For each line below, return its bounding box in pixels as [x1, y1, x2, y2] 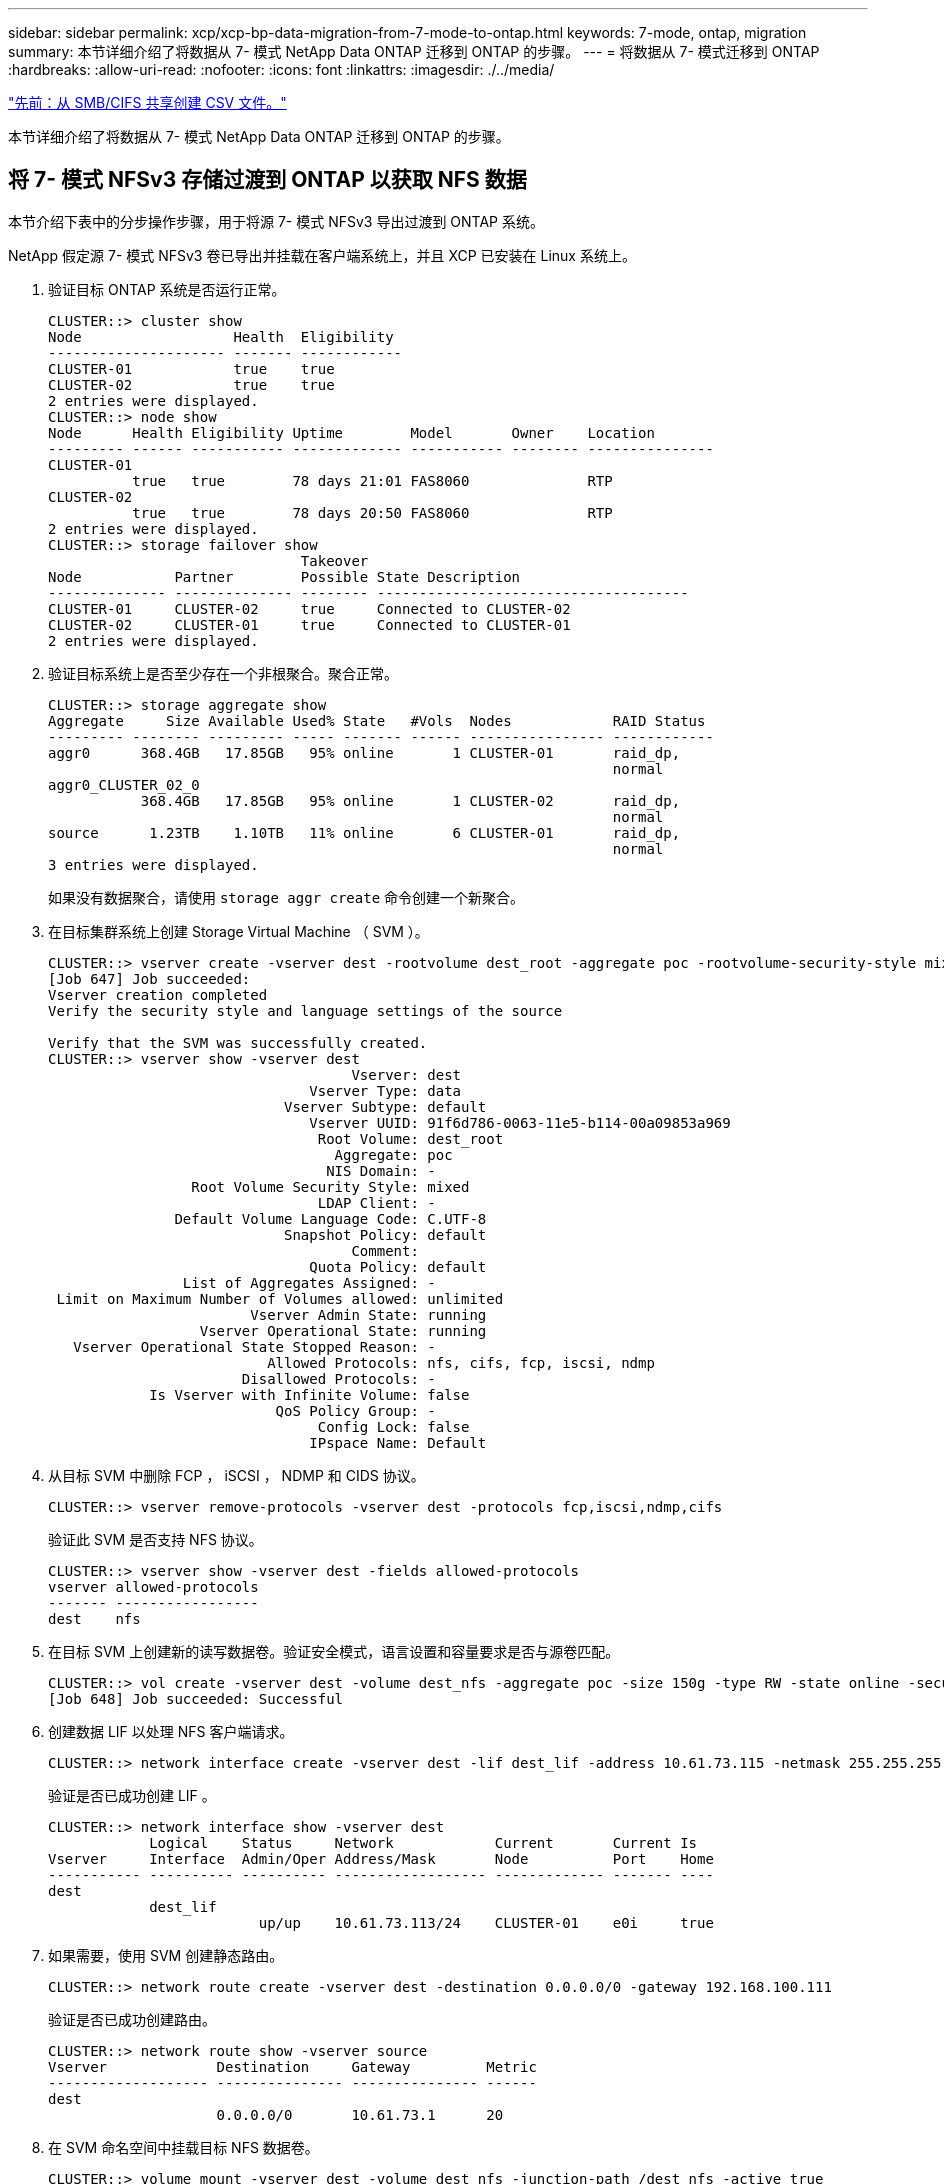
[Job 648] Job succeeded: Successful [48, 1690, 344, 1707]
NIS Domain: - [326, 1162, 436, 1179]
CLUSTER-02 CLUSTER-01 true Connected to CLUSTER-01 [48, 616, 571, 633]
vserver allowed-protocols [48, 1578, 259, 1595]
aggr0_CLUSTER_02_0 [48, 776, 200, 793]
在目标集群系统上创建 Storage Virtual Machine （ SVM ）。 [48, 922, 429, 940]
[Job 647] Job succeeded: [48, 970, 251, 987]
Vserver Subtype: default [284, 1098, 487, 1115]
